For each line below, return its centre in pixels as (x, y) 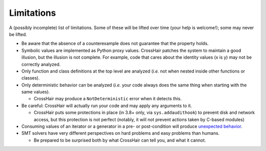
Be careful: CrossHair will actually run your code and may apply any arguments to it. (107, 106)
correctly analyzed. (41, 64)
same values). (36, 92)
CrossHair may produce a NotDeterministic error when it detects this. (108, 99)
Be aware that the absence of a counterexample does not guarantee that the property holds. (115, 43)
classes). (31, 78)
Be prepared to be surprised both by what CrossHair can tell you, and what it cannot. (120, 140)
